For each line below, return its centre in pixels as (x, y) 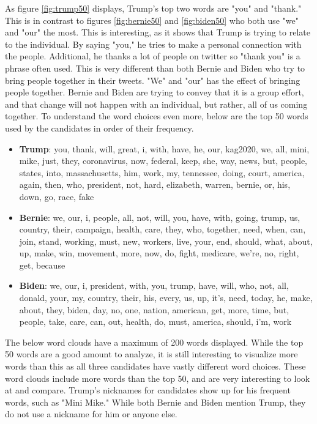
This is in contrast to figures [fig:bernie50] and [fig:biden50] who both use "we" (152, 20)
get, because (42, 265)
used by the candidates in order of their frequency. (99, 128)
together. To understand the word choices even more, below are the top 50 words (157, 116)
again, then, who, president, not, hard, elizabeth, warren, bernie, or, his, (155, 184)
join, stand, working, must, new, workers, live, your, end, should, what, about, (166, 241)
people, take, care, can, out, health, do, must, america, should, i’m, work (155, 322)
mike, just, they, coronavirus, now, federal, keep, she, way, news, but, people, (163, 161)
